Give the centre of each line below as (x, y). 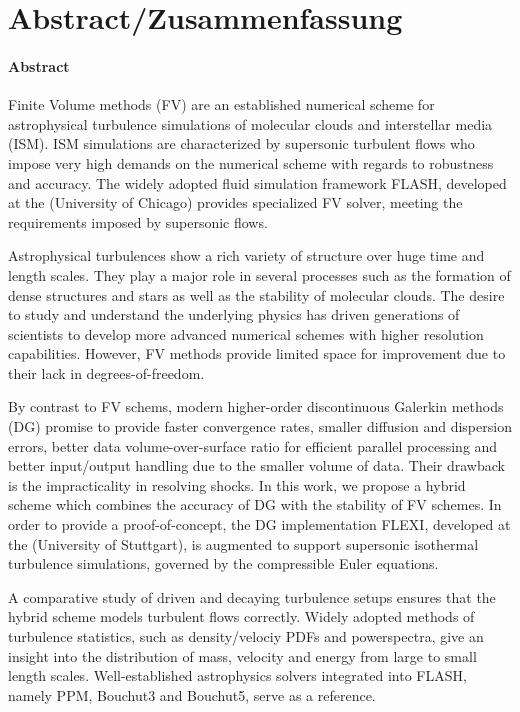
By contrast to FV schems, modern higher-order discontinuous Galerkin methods (256, 406)
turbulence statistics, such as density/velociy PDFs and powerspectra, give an (246, 636)
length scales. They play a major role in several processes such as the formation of (259, 274)
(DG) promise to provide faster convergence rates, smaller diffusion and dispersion (260, 426)
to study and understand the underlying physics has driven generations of (234, 314)
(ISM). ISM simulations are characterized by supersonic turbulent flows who (241, 143)
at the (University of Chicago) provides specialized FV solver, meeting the (235, 202)
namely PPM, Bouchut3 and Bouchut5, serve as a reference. (192, 694)
